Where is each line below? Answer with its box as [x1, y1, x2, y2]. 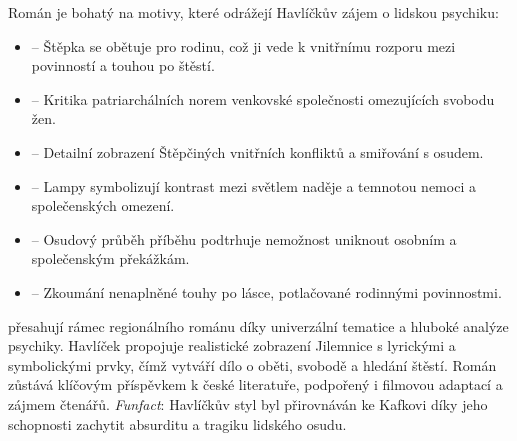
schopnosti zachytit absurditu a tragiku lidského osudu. [8, 413, 347, 434]
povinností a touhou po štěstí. [31, 55, 215, 76]
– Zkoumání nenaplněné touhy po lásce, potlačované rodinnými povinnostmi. [31, 281, 502, 302]
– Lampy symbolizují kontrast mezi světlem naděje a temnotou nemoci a [31, 175, 476, 196]
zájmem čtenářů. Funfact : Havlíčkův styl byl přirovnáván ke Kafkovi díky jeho [8, 393, 488, 414]
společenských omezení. [31, 195, 175, 216]
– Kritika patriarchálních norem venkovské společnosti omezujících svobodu [31, 88, 495, 109]
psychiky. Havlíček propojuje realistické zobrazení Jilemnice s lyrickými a [8, 335, 456, 356]
